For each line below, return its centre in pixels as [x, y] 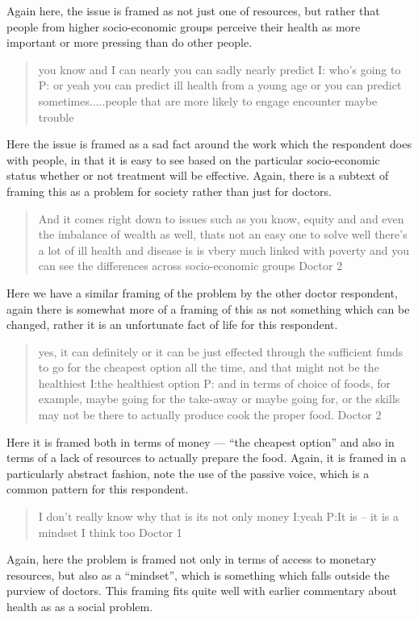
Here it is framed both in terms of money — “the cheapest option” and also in [201, 441]
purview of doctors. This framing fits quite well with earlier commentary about [202, 591]
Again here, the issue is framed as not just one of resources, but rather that [193, 10]
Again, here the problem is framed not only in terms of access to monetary [192, 559]
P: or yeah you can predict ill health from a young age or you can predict [220, 85]
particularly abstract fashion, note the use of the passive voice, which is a [188, 473]
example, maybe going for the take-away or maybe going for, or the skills [219, 399]
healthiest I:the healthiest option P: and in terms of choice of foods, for [214, 383]
